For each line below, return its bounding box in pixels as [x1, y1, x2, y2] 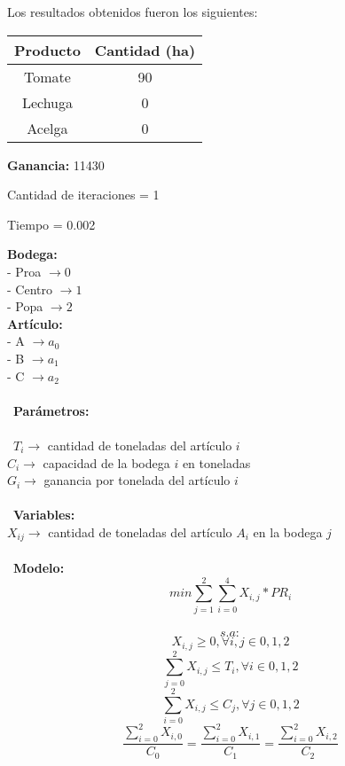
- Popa [7, 297, 43, 316]
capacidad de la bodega [43, 453, 170, 472]
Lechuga [21, 91, 73, 113]
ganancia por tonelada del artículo [43, 471, 231, 489]
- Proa [7, 262, 42, 280]
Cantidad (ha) [94, 39, 196, 60]
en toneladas [182, 453, 251, 472]
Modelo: [13, 558, 65, 576]
